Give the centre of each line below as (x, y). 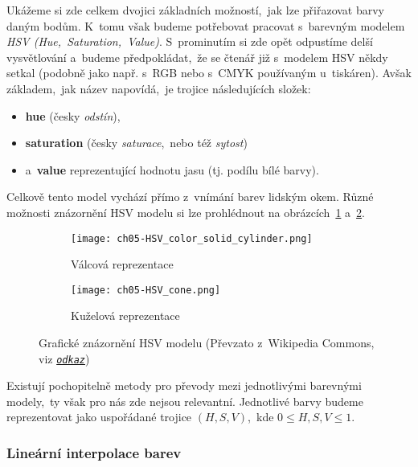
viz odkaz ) (64, 358)
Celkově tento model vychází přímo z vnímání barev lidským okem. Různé (190, 197)
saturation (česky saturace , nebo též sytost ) (136, 143)
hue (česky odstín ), (73, 115)
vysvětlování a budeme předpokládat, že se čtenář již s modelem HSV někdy (197, 57)
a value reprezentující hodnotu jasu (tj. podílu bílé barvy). (172, 169)
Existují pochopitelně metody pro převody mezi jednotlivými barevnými (184, 385)
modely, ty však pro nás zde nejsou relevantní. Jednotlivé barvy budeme (185, 401)
